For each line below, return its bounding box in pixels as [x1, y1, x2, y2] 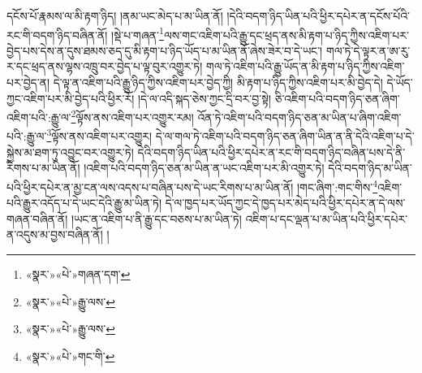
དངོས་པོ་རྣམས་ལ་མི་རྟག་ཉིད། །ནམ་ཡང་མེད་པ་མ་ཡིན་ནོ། [6, 7, 223, 24]
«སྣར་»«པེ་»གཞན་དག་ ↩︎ [25, 265, 131, 282]
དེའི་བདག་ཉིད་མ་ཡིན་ [328, 159, 412, 176]
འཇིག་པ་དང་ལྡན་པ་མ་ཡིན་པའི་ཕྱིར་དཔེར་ [245, 210, 408, 227]
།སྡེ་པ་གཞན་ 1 [111, 24, 164, 43]
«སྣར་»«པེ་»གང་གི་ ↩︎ [25, 347, 115, 364]
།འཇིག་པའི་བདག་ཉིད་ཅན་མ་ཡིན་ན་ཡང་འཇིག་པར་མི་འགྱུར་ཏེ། [84, 159, 325, 176]
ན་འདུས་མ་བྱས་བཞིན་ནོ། [6, 226, 103, 243]
